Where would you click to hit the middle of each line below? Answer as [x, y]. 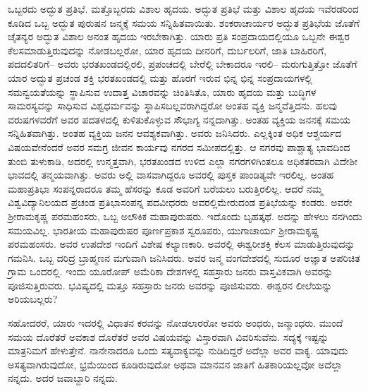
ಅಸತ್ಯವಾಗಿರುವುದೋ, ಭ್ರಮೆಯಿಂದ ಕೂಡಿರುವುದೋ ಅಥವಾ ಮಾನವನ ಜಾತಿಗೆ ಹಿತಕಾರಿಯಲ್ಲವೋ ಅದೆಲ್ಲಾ [175, 364]
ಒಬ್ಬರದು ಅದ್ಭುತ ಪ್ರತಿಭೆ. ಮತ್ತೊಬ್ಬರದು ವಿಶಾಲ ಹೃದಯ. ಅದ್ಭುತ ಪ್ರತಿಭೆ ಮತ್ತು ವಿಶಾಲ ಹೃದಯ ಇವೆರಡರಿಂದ [183, 8]
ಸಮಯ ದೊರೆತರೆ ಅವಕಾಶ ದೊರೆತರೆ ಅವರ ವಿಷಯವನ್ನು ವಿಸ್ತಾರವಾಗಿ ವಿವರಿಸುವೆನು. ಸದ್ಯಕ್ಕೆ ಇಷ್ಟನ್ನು [168, 336]
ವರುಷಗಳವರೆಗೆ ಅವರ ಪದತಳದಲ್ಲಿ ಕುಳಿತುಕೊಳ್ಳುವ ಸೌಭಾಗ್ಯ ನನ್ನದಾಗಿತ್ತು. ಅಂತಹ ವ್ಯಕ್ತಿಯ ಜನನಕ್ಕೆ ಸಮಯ [179, 119]
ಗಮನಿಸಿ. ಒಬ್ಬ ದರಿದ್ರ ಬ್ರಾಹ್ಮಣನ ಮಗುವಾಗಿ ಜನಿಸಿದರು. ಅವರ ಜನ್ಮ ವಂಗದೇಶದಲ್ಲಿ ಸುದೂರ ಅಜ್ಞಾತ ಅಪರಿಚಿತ [184, 257]
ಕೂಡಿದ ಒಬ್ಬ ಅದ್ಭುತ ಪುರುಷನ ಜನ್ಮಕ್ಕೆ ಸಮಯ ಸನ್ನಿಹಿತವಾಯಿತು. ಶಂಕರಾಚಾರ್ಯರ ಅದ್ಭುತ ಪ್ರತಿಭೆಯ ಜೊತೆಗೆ [184, 22]
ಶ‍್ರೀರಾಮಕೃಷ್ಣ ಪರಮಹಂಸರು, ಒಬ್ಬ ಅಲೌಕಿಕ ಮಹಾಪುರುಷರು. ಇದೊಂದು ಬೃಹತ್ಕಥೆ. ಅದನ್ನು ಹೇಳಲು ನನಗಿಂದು [185, 216]
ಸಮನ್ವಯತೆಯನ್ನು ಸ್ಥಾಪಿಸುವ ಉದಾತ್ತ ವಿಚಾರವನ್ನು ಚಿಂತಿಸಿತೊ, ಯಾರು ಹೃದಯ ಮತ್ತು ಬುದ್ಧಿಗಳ [162, 91]
